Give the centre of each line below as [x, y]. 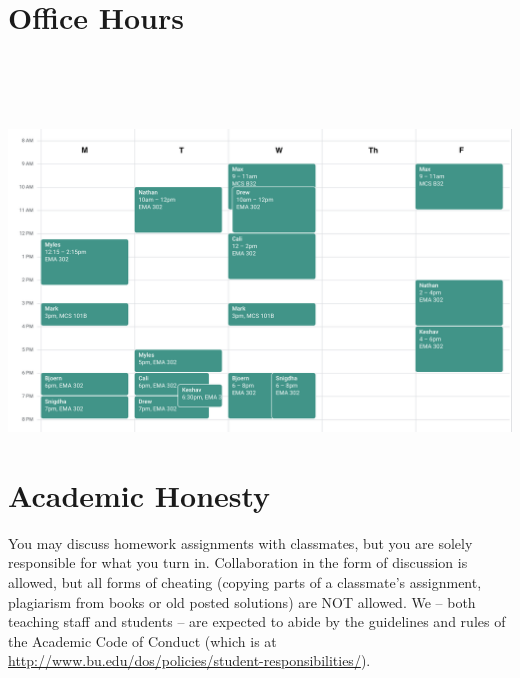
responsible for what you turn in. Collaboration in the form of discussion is [238, 562]
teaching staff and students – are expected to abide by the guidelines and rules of [257, 621]
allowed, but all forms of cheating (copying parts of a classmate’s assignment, [245, 582]
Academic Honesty [139, 494]
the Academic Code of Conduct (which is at [142, 640]
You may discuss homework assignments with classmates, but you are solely [240, 542]
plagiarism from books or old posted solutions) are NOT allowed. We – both [242, 601]
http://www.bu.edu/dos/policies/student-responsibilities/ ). [189, 660]
